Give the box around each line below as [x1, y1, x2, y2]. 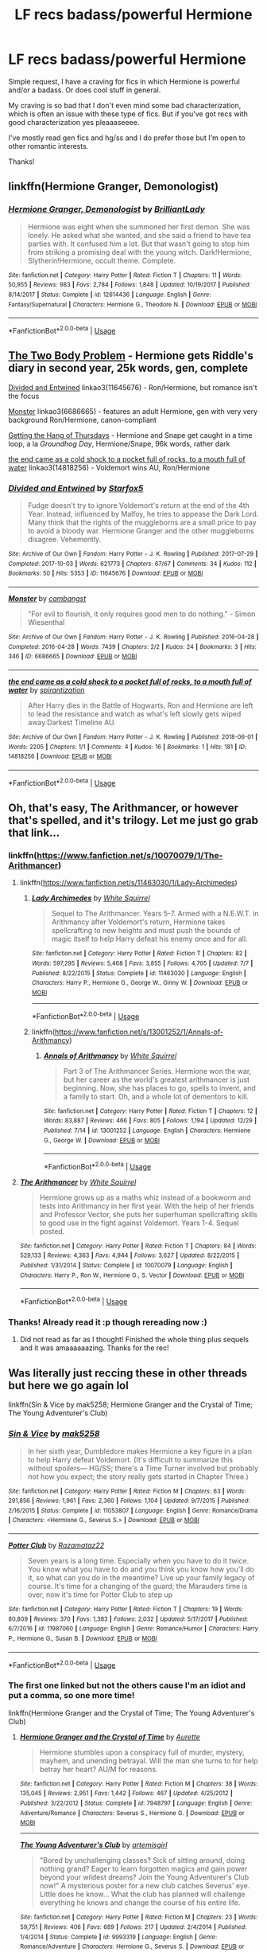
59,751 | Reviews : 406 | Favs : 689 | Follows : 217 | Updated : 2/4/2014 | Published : [19, 1923, 247, 1931]
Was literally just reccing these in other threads [8, 1366, 248, 1380]
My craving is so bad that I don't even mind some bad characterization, [8, 100, 242, 110]
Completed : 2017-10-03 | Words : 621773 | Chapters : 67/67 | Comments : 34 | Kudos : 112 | [8, 560, 257, 568]
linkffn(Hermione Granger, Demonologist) [8, 180, 219, 193]
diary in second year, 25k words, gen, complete [8, 361, 249, 375]
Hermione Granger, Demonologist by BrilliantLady [8, 204, 205, 215]
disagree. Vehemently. [27, 535, 102, 545]
